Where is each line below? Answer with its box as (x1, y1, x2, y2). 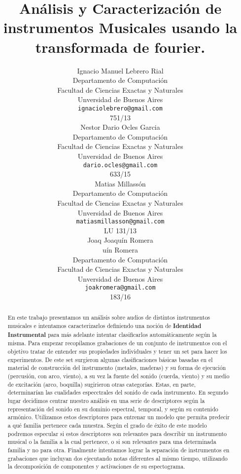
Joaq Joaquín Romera (87, 235, 153, 245)
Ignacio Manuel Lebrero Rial (77, 65, 164, 75)
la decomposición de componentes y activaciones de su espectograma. (7, 462, 185, 471)
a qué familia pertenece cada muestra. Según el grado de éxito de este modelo (7, 421, 207, 429)
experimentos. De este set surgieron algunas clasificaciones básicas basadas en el (7, 355, 213, 364)
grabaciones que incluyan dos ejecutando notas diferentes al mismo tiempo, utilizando (7, 454, 228, 462)
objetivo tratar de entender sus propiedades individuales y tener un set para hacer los (7, 347, 227, 356)
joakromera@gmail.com (85, 284, 156, 292)
